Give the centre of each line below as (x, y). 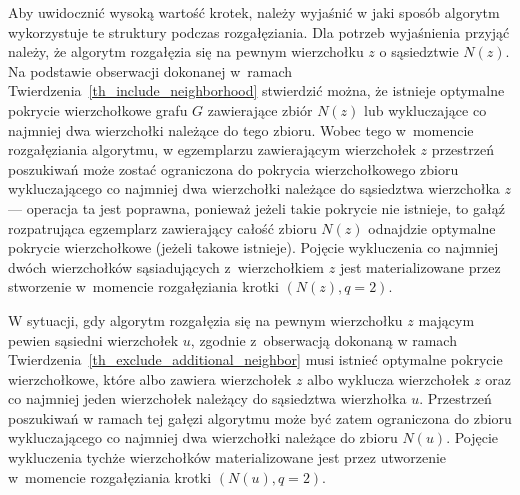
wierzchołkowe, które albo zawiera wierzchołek (150, 378)
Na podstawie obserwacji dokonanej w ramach (150, 70)
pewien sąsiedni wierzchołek (93, 339)
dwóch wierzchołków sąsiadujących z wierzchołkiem (166, 266)
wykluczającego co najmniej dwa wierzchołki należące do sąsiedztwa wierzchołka (254, 188)
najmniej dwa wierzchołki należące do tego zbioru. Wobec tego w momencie (241, 129)
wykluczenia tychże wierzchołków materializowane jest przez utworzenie (227, 457)
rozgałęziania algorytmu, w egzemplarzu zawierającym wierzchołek (212, 149)
